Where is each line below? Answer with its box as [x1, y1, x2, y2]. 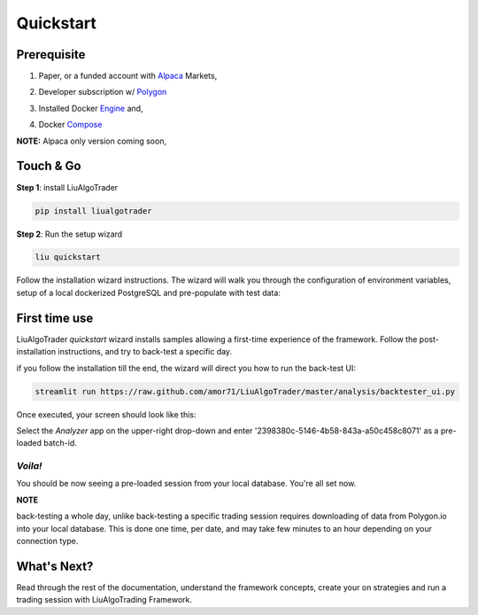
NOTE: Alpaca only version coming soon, [16, 136, 167, 146]
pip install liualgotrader [35, 206, 152, 216]
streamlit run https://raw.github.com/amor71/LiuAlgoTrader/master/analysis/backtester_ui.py [35, 386, 456, 396]
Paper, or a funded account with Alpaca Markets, [38, 71, 218, 82]
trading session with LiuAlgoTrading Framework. [16, 595, 193, 605]
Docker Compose [38, 120, 103, 130]
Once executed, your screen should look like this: [16, 409, 197, 420]
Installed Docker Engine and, [38, 103, 143, 113]
